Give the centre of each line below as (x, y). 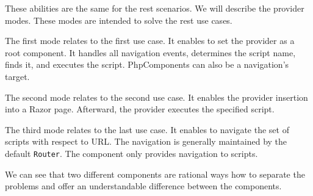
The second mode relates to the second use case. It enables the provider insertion (156, 97)
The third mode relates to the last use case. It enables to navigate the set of (147, 129)
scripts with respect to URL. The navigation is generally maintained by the (146, 141)
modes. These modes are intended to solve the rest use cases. (119, 20)
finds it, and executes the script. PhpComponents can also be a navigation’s (147, 64)
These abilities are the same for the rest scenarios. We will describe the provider (155, 8)
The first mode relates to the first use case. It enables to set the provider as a (150, 41)
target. (17, 76)
